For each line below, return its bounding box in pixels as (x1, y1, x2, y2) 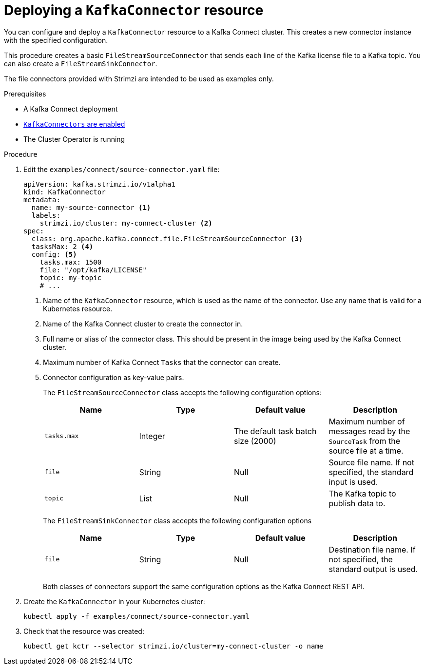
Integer (139, 431, 165, 441)
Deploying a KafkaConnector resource (4, 2, 264, 19)
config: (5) (31, 250, 77, 258)
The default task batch (234, 426, 317, 436)
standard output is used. (328, 564, 418, 574)
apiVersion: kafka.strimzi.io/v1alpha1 (23, 180, 175, 188)
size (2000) (234, 436, 276, 446)
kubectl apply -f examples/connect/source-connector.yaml (23, 612, 250, 620)
